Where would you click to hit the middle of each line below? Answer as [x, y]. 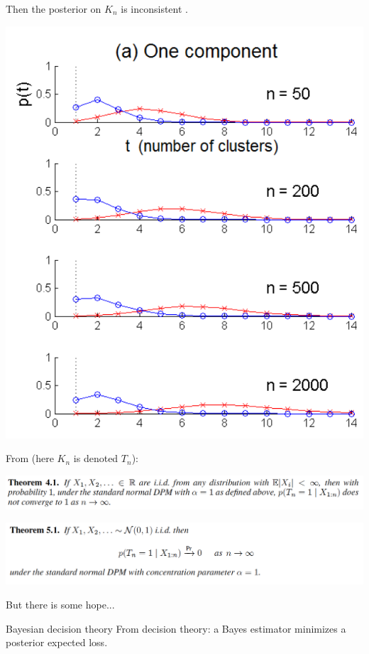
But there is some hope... [60, 604]
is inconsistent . [154, 9]
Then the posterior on [54, 9]
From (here [30, 458]
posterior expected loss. [57, 642]
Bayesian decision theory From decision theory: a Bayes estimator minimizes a [176, 628]
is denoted [96, 458]
